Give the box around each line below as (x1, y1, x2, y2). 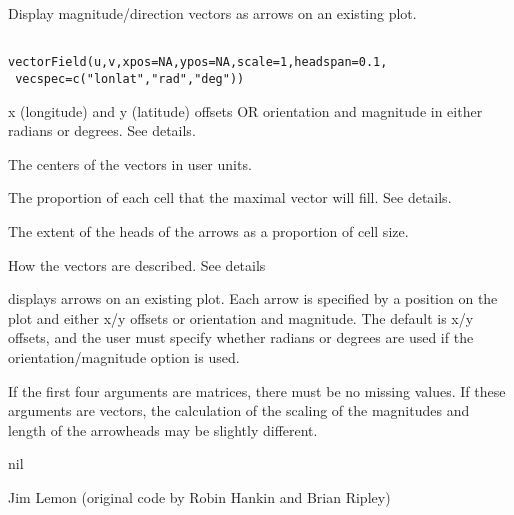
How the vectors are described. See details (8, 254, 266, 275)
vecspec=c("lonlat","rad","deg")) (15, 71, 245, 86)
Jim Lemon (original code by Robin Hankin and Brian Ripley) (8, 486, 391, 507)
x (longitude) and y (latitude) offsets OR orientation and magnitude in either (8, 100, 483, 121)
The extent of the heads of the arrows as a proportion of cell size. (8, 220, 409, 241)
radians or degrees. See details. (8, 120, 196, 141)
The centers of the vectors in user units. (8, 153, 252, 174)
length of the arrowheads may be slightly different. (8, 419, 318, 440)
